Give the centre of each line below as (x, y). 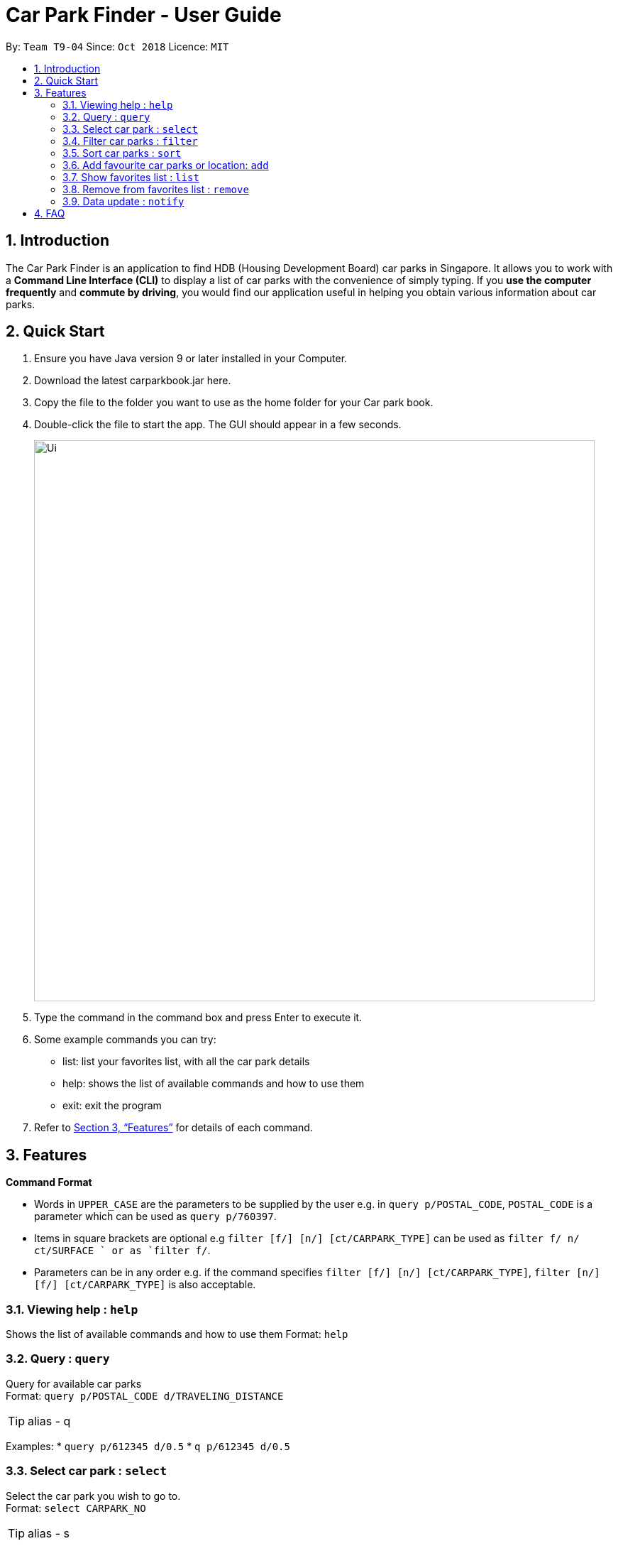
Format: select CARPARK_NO (76, 1508)
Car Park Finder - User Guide (144, 15)
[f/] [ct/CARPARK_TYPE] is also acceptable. (145, 1285)
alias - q (49, 1421)
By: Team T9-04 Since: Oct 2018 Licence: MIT (117, 46)
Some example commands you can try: (125, 1040)
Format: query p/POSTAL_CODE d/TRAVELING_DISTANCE (145, 1395)
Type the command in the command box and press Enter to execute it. (198, 1018)
